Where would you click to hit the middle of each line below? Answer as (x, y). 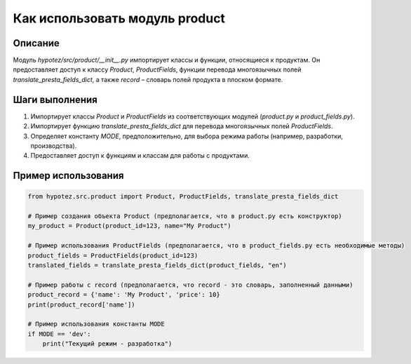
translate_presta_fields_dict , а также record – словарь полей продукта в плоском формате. (148, 79)
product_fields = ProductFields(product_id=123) (113, 255)
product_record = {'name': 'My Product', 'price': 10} (124, 295)
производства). (54, 146)
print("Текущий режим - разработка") (107, 344)
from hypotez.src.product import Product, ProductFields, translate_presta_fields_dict (183, 197)
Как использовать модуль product (119, 18)
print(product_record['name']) (82, 304)
